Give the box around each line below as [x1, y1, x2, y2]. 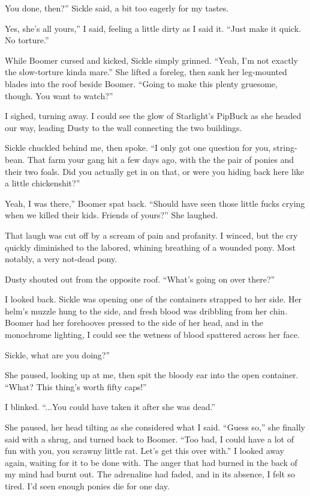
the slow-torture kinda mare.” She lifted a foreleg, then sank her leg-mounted [5, 66, 287, 78]
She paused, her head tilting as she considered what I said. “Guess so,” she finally [5, 421, 305, 433]
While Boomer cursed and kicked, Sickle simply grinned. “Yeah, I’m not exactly [5, 54, 298, 66]
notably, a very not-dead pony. [5, 253, 118, 265]
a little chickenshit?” [5, 177, 80, 189]
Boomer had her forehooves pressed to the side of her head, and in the [5, 316, 263, 329]
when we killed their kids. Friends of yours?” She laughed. [5, 209, 218, 221]
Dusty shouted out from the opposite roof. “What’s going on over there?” [5, 272, 275, 285]
